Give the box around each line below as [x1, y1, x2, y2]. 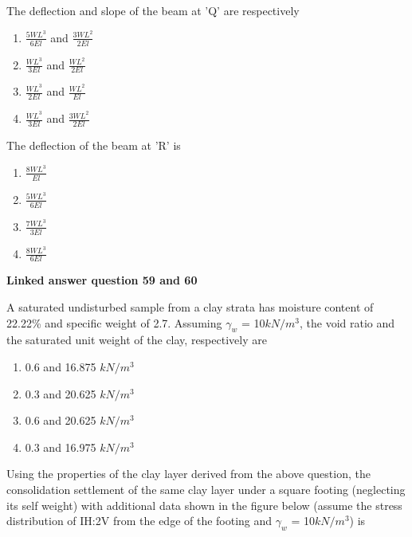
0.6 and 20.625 [25, 412, 96, 429]
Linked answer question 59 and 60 [6, 272, 198, 288]
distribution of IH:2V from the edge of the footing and [6, 512, 273, 529]
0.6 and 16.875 [25, 359, 96, 375]
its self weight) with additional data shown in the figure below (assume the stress [6, 496, 402, 513]
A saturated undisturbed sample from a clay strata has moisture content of [6, 299, 374, 316]
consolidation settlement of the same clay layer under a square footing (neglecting [6, 480, 406, 497]
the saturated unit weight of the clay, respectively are [6, 331, 267, 348]
